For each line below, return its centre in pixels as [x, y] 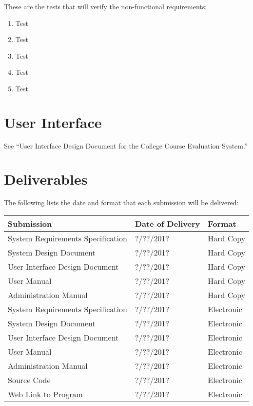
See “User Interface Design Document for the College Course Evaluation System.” [126, 145]
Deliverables [46, 179]
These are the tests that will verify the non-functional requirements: [106, 6]
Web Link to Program [45, 394]
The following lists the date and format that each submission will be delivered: [121, 203]
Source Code [29, 380]
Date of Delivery [167, 224]
